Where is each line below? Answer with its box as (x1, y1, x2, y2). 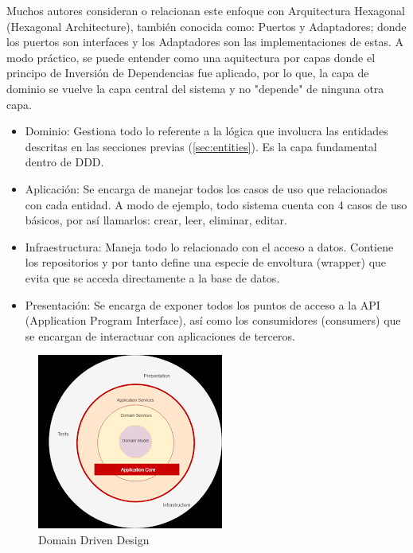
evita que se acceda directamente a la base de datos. (25, 269, 280, 286)
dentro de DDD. (25, 154, 104, 170)
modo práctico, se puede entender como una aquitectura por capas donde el (6, 49, 376, 65)
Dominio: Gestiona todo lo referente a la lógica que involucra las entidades (25, 123, 388, 139)
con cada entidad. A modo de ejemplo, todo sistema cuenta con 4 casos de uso (25, 196, 407, 212)
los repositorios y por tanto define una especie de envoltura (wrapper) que (25, 254, 387, 271)
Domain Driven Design (38, 531, 150, 547)
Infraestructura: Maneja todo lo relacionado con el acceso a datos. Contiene (25, 238, 394, 255)
